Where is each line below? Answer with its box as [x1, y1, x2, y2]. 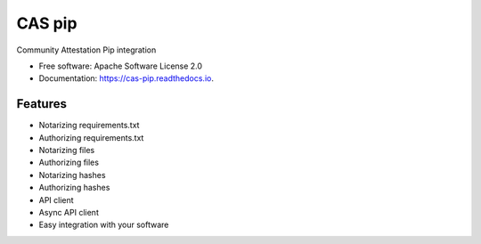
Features [16, 96, 67, 111]
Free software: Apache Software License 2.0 [38, 61, 203, 71]
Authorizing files [38, 157, 100, 168]
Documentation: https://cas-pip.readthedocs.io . [38, 73, 214, 84]
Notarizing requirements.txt [38, 120, 140, 131]
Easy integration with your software [38, 219, 169, 231]
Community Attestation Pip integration [16, 45, 157, 55]
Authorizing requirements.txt [38, 132, 144, 142]
